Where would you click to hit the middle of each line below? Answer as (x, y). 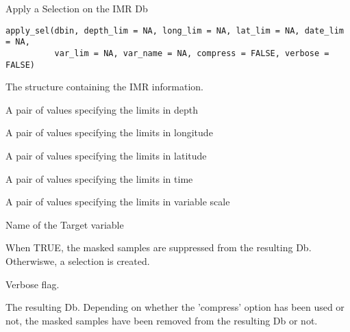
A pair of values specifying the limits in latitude (106, 155)
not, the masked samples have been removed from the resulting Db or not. (162, 320)
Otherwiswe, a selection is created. (78, 260)
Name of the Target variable (65, 224)
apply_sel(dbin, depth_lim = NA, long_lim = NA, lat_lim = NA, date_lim (175, 30)
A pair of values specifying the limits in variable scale (118, 202)
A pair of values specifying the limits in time (99, 178)
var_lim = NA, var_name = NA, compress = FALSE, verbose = (192, 53)
